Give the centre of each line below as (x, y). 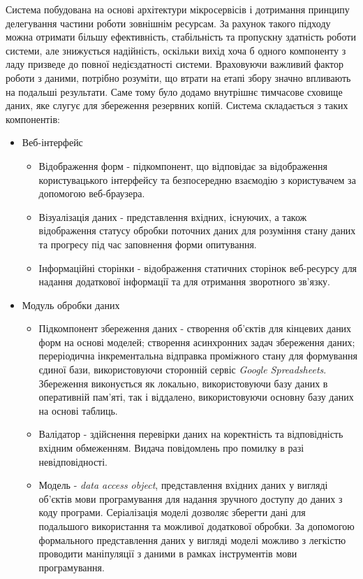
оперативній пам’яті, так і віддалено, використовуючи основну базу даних (196, 397)
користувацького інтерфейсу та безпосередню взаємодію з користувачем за (197, 179)
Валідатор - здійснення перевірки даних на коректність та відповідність (191, 434)
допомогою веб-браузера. (92, 193)
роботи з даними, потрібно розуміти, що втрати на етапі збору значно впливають (178, 77)
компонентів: (33, 119)
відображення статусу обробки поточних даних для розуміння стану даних (197, 230)
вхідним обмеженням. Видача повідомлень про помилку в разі (171, 448)
